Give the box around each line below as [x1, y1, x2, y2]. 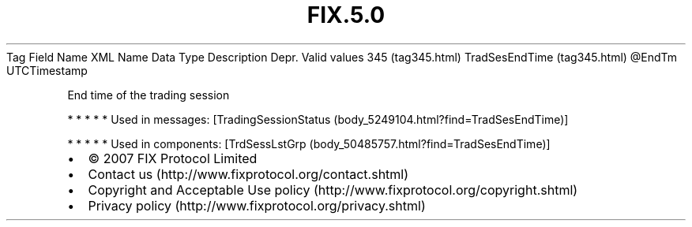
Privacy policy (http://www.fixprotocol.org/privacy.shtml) [88, 197, 426, 214]
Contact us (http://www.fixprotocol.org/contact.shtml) [88, 166, 409, 182]
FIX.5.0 [307, 2, 385, 28]
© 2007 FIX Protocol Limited [88, 150, 258, 166]
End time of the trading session [67, 87, 230, 102]
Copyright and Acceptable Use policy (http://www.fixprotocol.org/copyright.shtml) [88, 181, 578, 198]
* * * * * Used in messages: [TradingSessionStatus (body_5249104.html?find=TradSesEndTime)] [67, 112, 569, 126]
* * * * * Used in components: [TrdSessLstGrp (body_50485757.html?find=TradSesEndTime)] [67, 136, 551, 151]
